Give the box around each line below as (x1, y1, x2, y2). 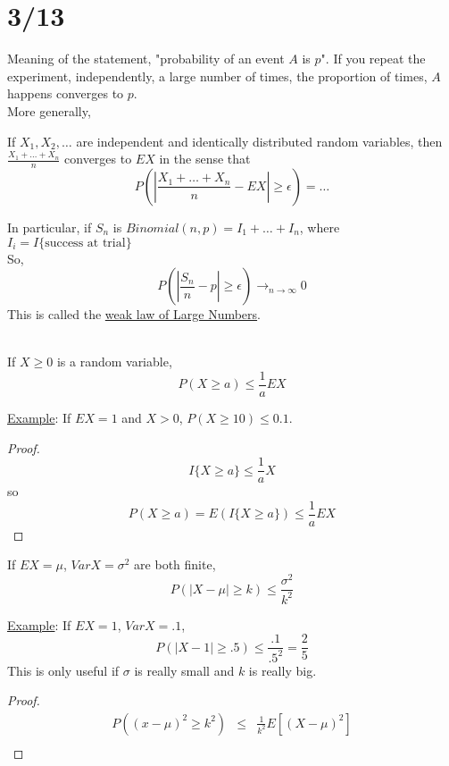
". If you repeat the (320, 49, 426, 68)
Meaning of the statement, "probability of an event (7, 49, 285, 68)
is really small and (134, 661, 235, 679)
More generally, (7, 101, 91, 120)
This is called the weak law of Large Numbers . (7, 305, 261, 324)
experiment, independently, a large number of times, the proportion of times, (7, 66, 428, 85)
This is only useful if (7, 661, 120, 679)
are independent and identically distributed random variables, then (76, 131, 443, 150)
